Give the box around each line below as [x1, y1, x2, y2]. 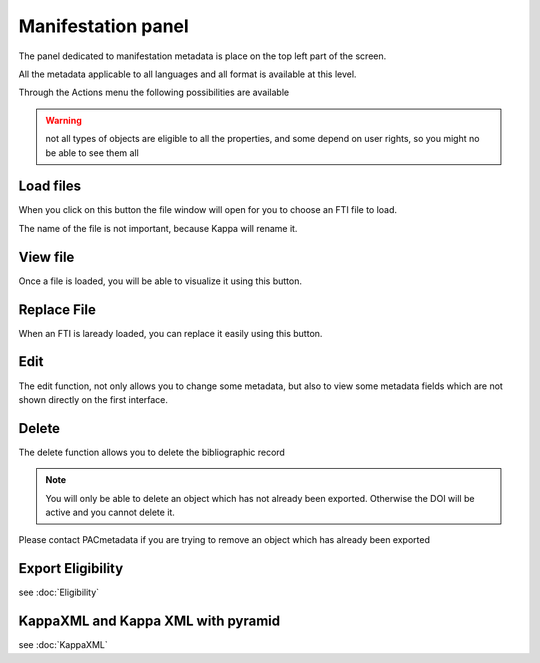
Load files [18, 178, 82, 195]
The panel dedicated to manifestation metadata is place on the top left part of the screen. [18, 50, 387, 62]
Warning [45, 114, 82, 126]
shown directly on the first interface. [18, 393, 169, 405]
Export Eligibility [18, 560, 124, 577]
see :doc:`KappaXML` [18, 639, 109, 651]
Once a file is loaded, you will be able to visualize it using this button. [18, 275, 302, 287]
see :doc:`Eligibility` [18, 586, 100, 599]
